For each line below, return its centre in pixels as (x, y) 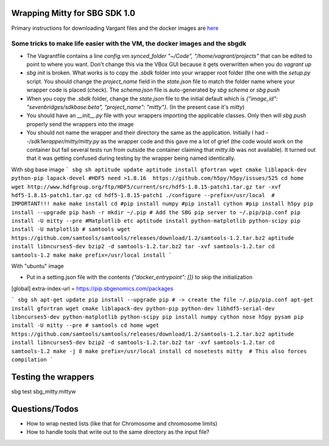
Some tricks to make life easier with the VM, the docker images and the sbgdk (129, 44)
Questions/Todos (45, 409)
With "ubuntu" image (37, 266)
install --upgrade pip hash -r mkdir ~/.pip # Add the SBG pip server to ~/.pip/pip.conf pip (156, 212)
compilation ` (32, 359)
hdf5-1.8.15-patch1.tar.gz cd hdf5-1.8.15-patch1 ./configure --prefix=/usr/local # (143, 195)
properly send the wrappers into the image (80, 124)
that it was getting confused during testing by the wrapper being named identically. (131, 158)
